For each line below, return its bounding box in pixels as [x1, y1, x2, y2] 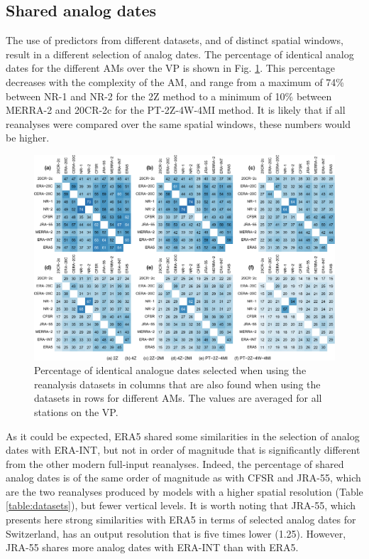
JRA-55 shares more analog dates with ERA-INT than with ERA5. [6, 540, 299, 555]
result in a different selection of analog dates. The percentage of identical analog [6, 46, 354, 61]
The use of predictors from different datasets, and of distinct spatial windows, [6, 33, 343, 48]
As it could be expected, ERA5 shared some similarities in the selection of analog [6, 428, 360, 443]
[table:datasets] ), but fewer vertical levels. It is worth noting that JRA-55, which [6, 498, 356, 513]
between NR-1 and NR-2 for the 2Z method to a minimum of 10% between [6, 88, 332, 103]
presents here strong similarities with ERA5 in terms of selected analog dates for [6, 512, 356, 527]
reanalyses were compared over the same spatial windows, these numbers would [6, 116, 351, 131]
